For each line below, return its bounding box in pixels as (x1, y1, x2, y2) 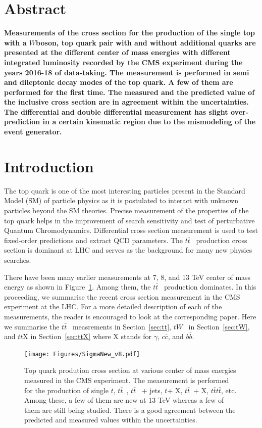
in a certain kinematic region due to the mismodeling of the (42, 116, 256, 127)
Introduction (4, 156, 94, 176)
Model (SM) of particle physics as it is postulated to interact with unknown (4, 195, 239, 206)
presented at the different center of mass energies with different (4, 47, 231, 58)
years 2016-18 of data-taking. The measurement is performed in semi (4, 67, 249, 77)
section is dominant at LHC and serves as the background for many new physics (4, 245, 252, 255)
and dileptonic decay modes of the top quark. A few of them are (4, 77, 233, 87)
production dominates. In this (164, 281, 256, 292)
